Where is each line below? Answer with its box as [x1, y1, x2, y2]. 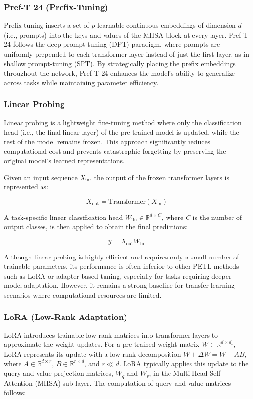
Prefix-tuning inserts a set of [4, 20, 89, 30]
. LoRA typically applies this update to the [119, 358, 249, 368]
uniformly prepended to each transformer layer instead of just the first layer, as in [4, 49, 249, 59]
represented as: [4, 181, 48, 192]
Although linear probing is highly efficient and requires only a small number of [4, 251, 239, 261]
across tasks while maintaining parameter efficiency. [4, 77, 159, 87]
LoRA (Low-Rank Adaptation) [4, 310, 127, 322]
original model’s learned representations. [4, 155, 125, 165]
